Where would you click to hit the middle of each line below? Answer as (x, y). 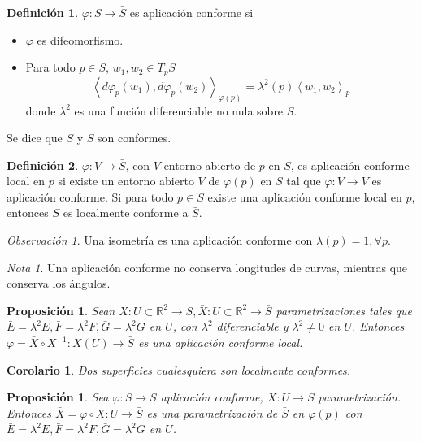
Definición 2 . (43, 165)
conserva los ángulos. (59, 283)
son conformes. (135, 138)
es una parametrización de (212, 412)
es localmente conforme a (126, 212)
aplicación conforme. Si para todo (90, 196)
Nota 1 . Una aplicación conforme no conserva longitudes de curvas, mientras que (207, 267)
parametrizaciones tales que (344, 310)
